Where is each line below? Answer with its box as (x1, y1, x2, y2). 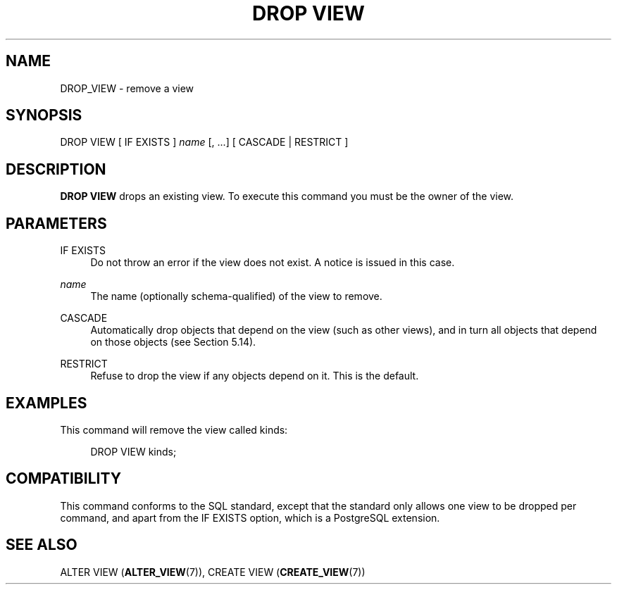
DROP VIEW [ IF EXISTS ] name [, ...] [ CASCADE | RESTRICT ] (60, 136, 349, 149)
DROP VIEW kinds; (90, 445, 177, 458)
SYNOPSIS (6, 106, 82, 125)
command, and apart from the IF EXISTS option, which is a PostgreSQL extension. (60, 511, 440, 524)
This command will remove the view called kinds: (60, 423, 288, 436)
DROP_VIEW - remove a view (60, 82, 194, 94)
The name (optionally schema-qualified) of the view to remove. (90, 290, 382, 303)
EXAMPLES (6, 394, 87, 412)
